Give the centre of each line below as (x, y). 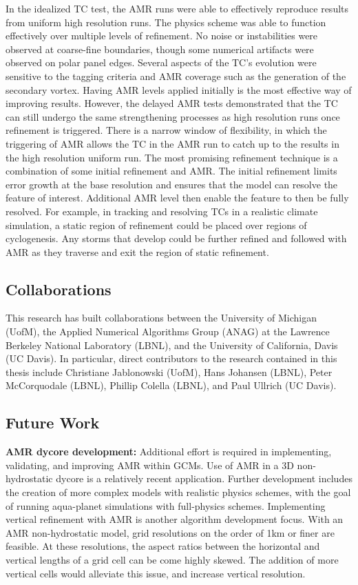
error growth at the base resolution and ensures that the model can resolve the (172, 184)
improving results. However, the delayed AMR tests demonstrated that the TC (172, 103)
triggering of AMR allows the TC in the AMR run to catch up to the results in (172, 143)
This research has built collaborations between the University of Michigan (161, 318)
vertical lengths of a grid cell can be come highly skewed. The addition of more (172, 559)
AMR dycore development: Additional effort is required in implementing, (169, 452)
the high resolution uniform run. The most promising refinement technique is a (172, 157)
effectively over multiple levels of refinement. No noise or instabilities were (162, 36)
